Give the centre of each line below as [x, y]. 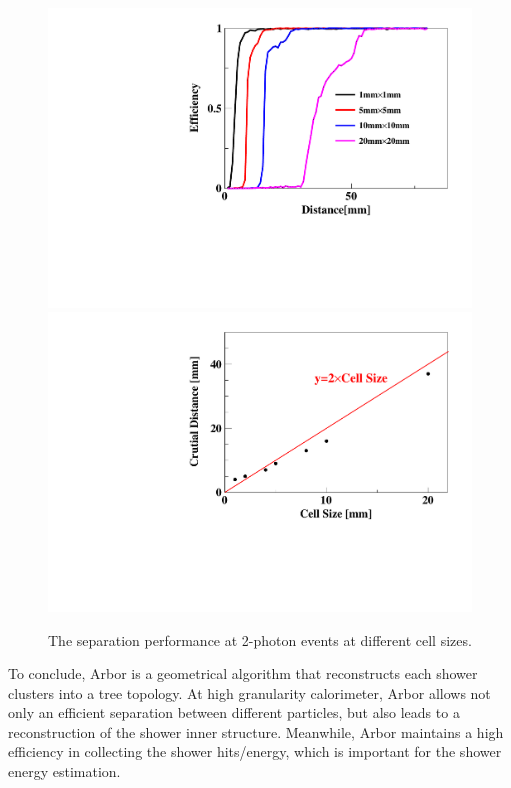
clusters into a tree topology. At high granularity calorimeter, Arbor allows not [249, 692]
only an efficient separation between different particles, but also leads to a [234, 712]
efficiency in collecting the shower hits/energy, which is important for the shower [255, 751]
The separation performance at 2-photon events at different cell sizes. [260, 639]
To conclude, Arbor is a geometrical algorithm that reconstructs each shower [243, 673]
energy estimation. [64, 771]
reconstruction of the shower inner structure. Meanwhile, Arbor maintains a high [256, 731]
